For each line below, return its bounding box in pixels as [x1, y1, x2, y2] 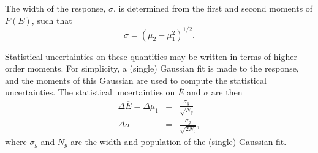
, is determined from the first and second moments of [113, 2, 313, 14]
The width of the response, [5, 2, 106, 14]
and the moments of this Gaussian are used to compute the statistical [5, 73, 267, 86]
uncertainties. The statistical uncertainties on [5, 86, 175, 99]
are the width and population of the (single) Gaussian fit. [70, 135, 287, 147]
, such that [31, 13, 72, 26]
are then [211, 86, 243, 99]
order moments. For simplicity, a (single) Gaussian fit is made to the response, [5, 62, 299, 75]
